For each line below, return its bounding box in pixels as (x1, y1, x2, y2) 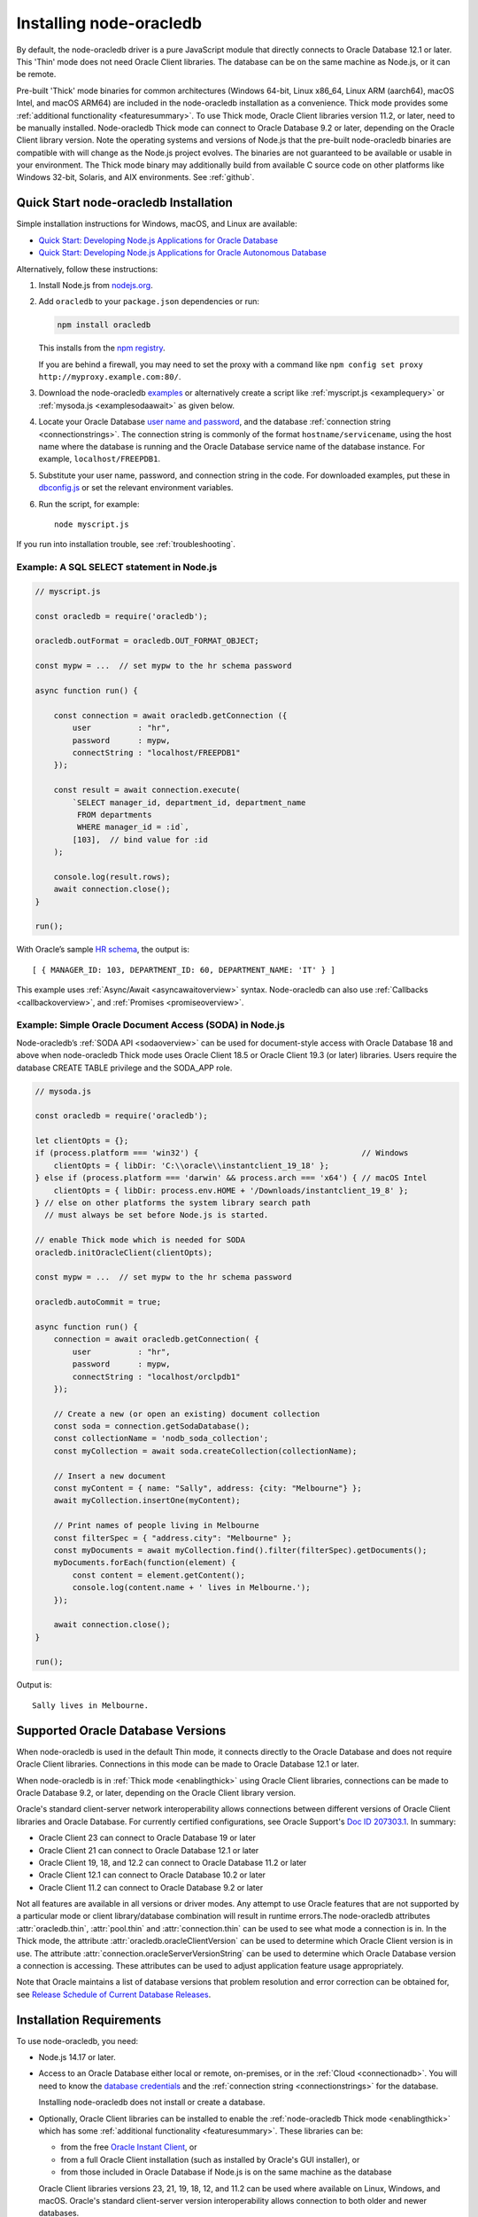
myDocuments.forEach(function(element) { (53, 1557, 236, 1568)
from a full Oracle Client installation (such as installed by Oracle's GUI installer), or (60, 2154, 360, 2165)
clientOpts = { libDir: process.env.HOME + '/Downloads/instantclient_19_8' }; (53, 1185, 409, 1195)
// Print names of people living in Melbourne (53, 1521, 260, 1531)
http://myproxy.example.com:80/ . (38, 372, 181, 382)
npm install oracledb (57, 320, 151, 330)
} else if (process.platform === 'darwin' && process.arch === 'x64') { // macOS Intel (35, 1173, 428, 1183)
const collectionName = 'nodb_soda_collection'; (53, 1433, 269, 1444)
